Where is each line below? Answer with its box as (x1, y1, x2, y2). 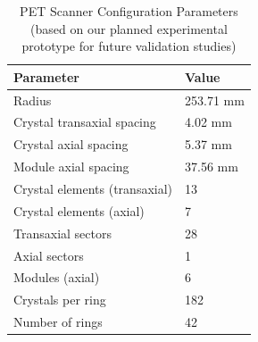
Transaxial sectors (13, 223, 112, 242)
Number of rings (13, 313, 103, 331)
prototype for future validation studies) (21, 37, 237, 55)
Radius (13, 90, 52, 109)
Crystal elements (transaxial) (13, 179, 173, 197)
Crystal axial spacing (13, 135, 129, 154)
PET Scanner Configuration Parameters (20, 2, 238, 20)
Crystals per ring (13, 290, 106, 309)
